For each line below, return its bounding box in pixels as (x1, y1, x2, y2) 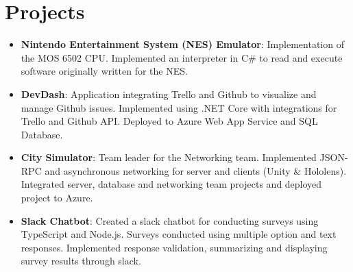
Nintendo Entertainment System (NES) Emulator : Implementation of (21, 37, 344, 51)
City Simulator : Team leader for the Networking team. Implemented (21, 150, 317, 164)
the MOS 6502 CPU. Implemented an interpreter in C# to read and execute (21, 50, 343, 64)
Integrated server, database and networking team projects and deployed (21, 177, 322, 191)
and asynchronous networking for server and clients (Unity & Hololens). (45, 163, 347, 177)
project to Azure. (21, 190, 93, 205)
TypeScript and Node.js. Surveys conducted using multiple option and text (21, 227, 337, 241)
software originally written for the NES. (21, 64, 188, 78)
